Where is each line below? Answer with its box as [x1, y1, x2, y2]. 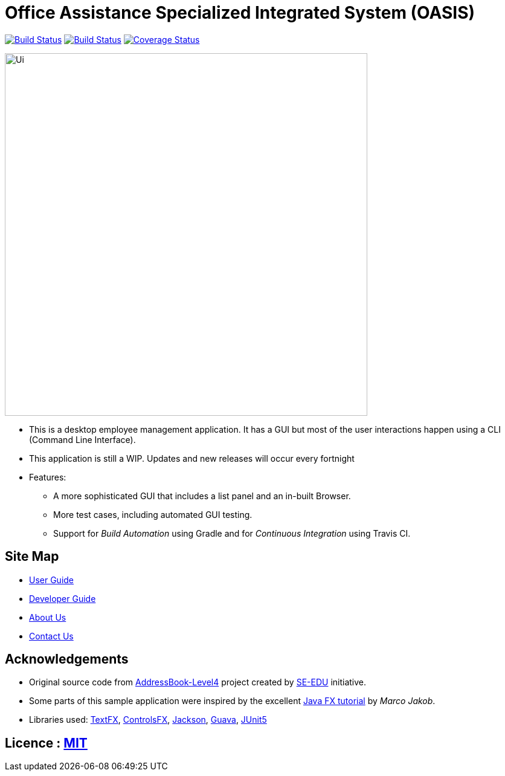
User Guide [29, 574, 74, 585]
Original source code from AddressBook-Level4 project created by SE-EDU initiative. [29, 677, 367, 688]
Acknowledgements [5, 652, 129, 667]
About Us [29, 612, 66, 622]
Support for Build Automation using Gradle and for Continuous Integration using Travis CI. [53, 528, 411, 538]
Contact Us [29, 630, 74, 641]
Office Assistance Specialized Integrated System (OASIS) [5, 2, 475, 23]
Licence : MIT [5, 735, 88, 751]
